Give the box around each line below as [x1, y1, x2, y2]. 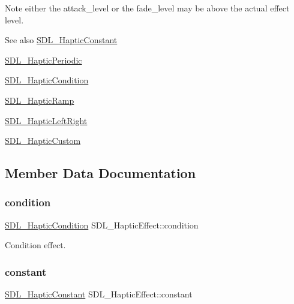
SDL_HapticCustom [5, 134, 81, 147]
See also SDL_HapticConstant [5, 34, 118, 46]
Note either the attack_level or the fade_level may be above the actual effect [5, 2, 290, 14]
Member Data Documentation [5, 164, 196, 182]
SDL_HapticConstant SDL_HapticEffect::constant [5, 288, 193, 300]
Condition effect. [5, 239, 66, 251]
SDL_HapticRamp [5, 94, 74, 106]
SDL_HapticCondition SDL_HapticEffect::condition [5, 218, 199, 231]
